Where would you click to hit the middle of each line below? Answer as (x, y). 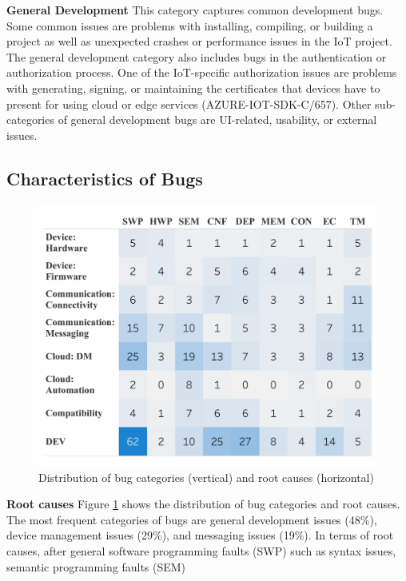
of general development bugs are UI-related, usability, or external (217, 119)
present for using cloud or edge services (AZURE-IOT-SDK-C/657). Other (189, 103)
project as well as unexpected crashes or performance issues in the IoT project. (199, 41)
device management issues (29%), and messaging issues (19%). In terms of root (200, 535)
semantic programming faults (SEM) (96, 566)
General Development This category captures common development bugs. (195, 10)
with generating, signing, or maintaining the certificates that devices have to (193, 88)
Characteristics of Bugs (105, 178)
